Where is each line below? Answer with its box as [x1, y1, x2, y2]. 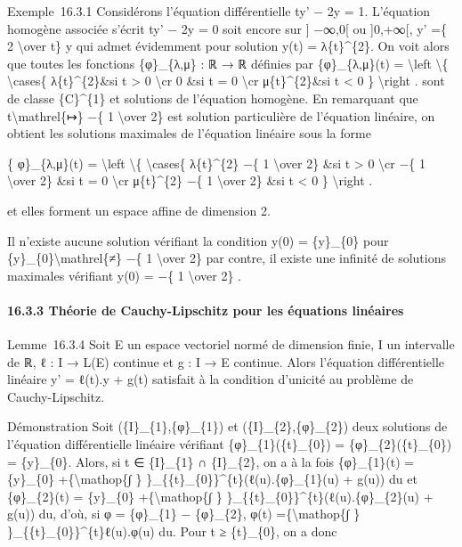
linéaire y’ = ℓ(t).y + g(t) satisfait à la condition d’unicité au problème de [7, 370, 414, 388]
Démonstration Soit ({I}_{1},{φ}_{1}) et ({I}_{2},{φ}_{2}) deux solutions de [7, 417, 448, 436]
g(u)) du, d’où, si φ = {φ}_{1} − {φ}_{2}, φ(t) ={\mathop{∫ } [7, 504, 361, 523]
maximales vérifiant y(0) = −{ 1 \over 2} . [7, 265, 242, 284]
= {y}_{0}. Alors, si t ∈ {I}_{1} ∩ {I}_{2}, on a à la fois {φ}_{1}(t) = [7, 452, 415, 470]
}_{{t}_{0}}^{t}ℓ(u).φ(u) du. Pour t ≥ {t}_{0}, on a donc [7, 522, 337, 541]
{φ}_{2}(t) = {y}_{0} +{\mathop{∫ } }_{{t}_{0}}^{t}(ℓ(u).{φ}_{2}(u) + [7, 486, 434, 505]
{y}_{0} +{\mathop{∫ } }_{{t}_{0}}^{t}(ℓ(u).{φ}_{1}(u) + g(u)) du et [7, 469, 417, 488]
